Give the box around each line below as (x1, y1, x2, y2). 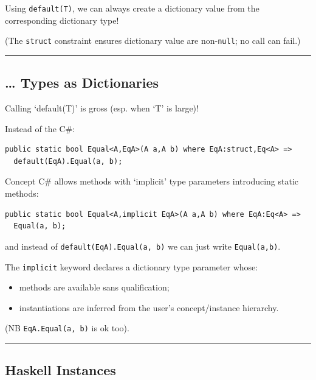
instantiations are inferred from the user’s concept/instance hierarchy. (19, 301, 279, 314)
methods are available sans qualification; (19, 281, 170, 294)
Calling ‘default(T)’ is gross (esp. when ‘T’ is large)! (5, 102, 199, 114)
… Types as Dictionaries (5, 73, 159, 92)
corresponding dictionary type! (5, 13, 119, 26)
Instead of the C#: (5, 122, 75, 135)
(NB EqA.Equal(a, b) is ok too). (5, 322, 129, 334)
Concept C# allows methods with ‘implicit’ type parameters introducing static (5, 175, 299, 188)
